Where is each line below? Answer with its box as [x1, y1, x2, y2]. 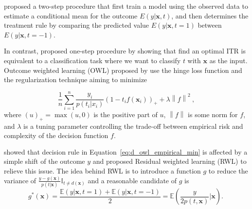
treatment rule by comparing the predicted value [4, 20, 149, 30]
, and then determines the [171, 10, 249, 20]
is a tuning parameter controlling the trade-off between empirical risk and [23, 121, 243, 131]
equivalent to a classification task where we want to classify [4, 55, 181, 65]
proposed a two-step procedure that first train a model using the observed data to [4, 1, 248, 11]
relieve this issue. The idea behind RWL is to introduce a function [4, 166, 201, 176]
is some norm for [188, 109, 238, 119]
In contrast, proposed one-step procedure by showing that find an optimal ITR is [4, 46, 246, 56]
